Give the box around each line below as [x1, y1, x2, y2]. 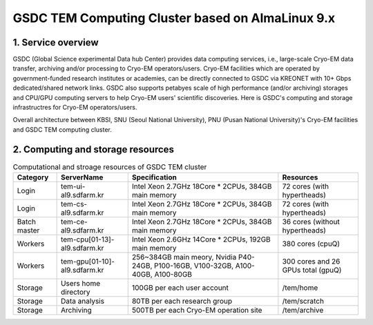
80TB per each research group [131, 297, 233, 306]
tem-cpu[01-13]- [60, 235, 115, 244]
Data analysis [60, 297, 105, 306]
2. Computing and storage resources [12, 144, 174, 155]
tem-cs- [60, 199, 88, 209]
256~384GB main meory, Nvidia [131, 253, 237, 262]
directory [60, 287, 90, 297]
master [17, 226, 40, 235]
